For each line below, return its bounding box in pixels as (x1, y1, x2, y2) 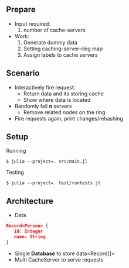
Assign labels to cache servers (23, 51, 98, 58)
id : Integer (13, 228, 43, 235)
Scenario (6, 68, 40, 78)
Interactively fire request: (14, 84, 76, 91)
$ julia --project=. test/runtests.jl (6, 180, 101, 186)
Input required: (14, 20, 51, 27)
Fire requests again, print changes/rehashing (14, 115, 123, 122)
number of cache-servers (23, 26, 86, 33)
